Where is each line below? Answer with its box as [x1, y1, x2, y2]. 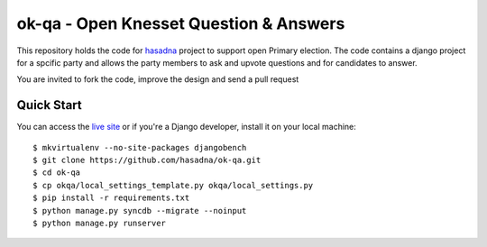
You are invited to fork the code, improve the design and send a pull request [16, 74, 299, 85]
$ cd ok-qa [32, 168, 81, 178]
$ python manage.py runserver [32, 217, 167, 228]
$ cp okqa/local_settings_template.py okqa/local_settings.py [32, 180, 314, 190]
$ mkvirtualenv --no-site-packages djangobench [32, 142, 247, 152]
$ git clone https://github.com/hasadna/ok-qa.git [32, 155, 262, 166]
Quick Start [16, 97, 82, 113]
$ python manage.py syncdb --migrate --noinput [32, 206, 247, 215]
